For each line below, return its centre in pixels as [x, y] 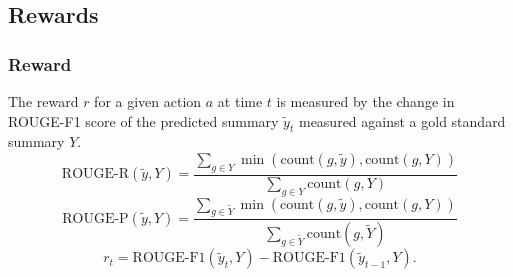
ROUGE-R [95, 174]
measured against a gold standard [402, 120]
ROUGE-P [95, 218]
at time [240, 101]
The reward [43, 101]
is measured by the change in [365, 101]
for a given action [148, 101]
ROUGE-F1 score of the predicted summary [143, 120]
